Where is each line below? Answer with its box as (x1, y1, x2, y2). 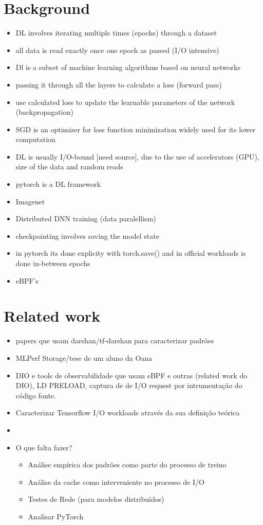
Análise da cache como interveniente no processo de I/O (28, 476, 204, 487)
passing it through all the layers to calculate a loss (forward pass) (15, 79, 222, 90)
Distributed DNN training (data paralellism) (15, 213, 156, 224)
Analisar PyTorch (28, 511, 84, 521)
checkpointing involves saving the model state (15, 230, 159, 241)
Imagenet (15, 196, 45, 206)
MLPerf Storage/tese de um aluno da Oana (15, 352, 153, 363)
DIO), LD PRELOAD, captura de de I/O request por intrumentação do (15, 380, 242, 391)
